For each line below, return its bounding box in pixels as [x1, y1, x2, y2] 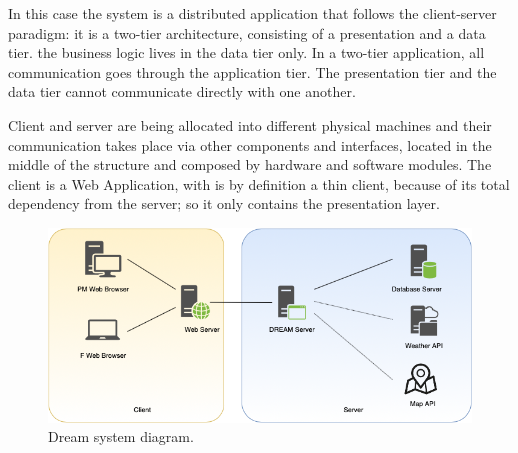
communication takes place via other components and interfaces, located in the [8, 134, 492, 155]
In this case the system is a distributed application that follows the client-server [8, 3, 497, 23]
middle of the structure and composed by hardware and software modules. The [8, 154, 492, 175]
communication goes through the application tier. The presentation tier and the [8, 61, 497, 82]
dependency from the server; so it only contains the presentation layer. [8, 193, 440, 214]
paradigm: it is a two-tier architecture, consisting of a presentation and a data [8, 22, 486, 43]
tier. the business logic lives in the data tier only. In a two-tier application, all [8, 42, 485, 63]
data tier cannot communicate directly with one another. [8, 81, 356, 102]
